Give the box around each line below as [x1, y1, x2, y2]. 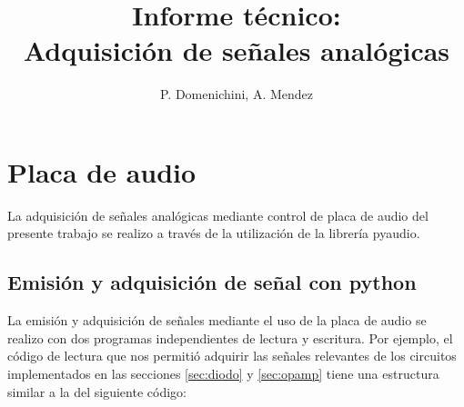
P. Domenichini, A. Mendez [159, 84, 313, 104]
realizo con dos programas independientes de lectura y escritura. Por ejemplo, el [7, 328, 453, 347]
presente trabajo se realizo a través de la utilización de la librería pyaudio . [7, 223, 420, 243]
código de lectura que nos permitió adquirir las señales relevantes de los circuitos [7, 346, 457, 365]
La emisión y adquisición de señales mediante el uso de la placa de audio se [7, 311, 427, 330]
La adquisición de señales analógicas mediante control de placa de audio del [7, 205, 429, 224]
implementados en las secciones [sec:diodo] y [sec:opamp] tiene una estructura [7, 364, 439, 383]
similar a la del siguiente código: [7, 382, 187, 401]
